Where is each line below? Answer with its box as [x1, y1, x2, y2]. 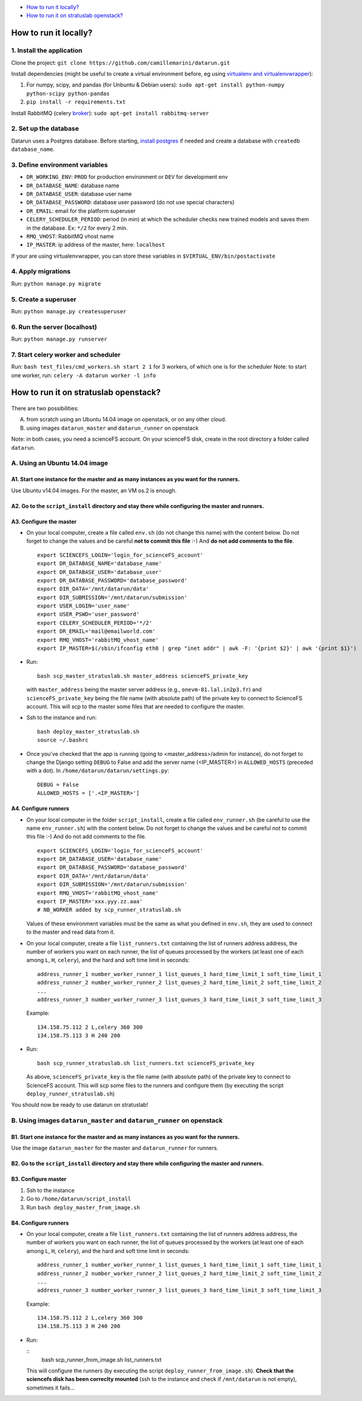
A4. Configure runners [11, 805, 70, 812]
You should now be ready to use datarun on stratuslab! [11, 1101, 149, 1109]
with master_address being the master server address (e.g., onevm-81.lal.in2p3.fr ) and [26, 686, 262, 694]
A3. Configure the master [11, 518, 77, 525]
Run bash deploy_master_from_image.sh [26, 1203, 141, 1211]
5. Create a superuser [11, 295, 77, 303]
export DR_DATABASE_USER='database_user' [37, 569, 162, 575]
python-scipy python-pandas [26, 90, 110, 97]
